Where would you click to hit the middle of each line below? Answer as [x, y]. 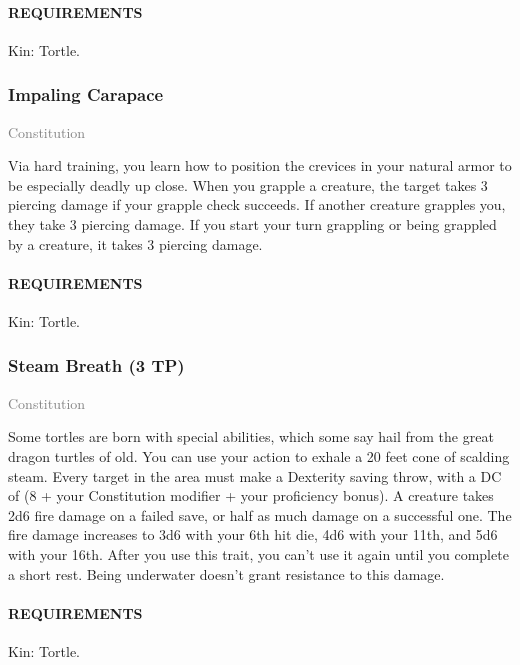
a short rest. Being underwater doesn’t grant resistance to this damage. [226, 573]
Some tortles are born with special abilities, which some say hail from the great [251, 436]
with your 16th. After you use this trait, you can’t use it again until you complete [258, 553]
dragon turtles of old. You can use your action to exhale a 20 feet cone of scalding [259, 455]
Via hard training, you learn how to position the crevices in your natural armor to [260, 165]
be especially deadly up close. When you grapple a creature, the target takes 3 [248, 184]
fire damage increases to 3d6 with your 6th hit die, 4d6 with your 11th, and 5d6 [253, 534]
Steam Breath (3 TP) [96, 365]
